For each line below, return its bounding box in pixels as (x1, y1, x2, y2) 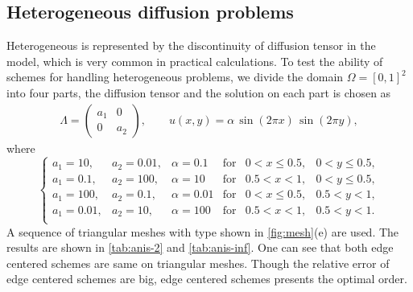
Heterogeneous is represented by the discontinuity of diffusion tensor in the (6, 37, 376, 54)
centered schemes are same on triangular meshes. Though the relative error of (6, 254, 390, 271)
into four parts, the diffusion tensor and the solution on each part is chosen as (6, 84, 391, 101)
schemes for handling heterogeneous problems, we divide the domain (6, 68, 344, 85)
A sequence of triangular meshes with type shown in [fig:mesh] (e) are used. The (6, 223, 399, 240)
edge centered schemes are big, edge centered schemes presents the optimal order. (6, 270, 407, 287)
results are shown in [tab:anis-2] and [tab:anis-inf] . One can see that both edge (6, 239, 394, 256)
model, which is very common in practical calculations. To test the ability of (6, 52, 383, 69)
